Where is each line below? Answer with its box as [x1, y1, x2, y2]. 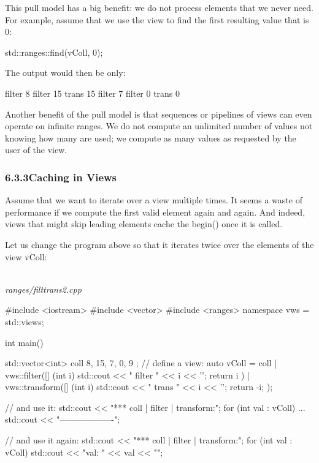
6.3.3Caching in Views [5, 169, 117, 184]
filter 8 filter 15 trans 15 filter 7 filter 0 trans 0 [5, 86, 180, 99]
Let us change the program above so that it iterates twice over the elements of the [5, 238, 314, 250]
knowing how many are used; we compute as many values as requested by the [5, 131, 296, 144]
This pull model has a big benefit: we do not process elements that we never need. [5, 1, 313, 13]
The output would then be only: [5, 66, 126, 79]
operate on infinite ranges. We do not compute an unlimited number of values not [5, 119, 313, 132]
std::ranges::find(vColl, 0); [5, 45, 103, 58]
